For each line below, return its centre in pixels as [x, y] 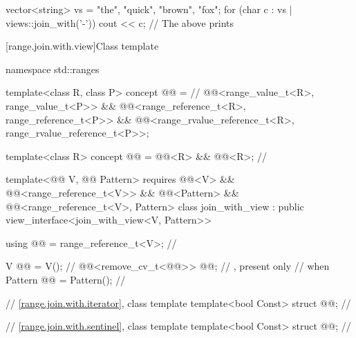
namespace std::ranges [53, 69]
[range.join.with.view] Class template [82, 46]
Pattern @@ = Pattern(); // [66, 279]
